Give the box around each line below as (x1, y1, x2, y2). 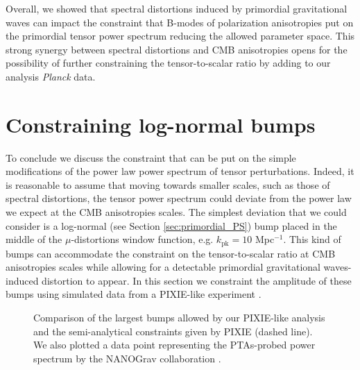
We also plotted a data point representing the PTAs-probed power (33, 337, 316, 352)
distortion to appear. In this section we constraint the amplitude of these (42, 273, 352, 287)
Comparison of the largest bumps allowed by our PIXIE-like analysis (33, 310, 325, 325)
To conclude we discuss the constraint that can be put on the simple (6, 150, 296, 165)
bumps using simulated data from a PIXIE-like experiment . (6, 287, 262, 301)
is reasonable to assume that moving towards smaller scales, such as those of (6, 177, 330, 192)
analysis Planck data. (6, 69, 96, 83)
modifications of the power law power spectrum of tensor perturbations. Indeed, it (6, 164, 354, 178)
